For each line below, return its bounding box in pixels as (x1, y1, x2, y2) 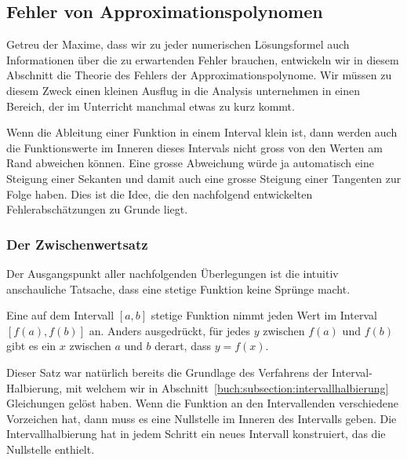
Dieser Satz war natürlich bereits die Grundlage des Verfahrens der (6, 363, 329, 380)
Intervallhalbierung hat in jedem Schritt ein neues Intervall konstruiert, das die (6, 425, 386, 442)
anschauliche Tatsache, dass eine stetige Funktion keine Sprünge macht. (6, 280, 351, 297)
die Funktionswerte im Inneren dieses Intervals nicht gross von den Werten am (6, 139, 383, 155)
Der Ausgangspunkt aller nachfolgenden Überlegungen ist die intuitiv (6, 265, 339, 281)
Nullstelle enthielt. (6, 440, 95, 457)
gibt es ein (6, 338, 56, 354)
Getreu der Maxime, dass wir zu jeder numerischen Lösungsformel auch (6, 36, 350, 53)
